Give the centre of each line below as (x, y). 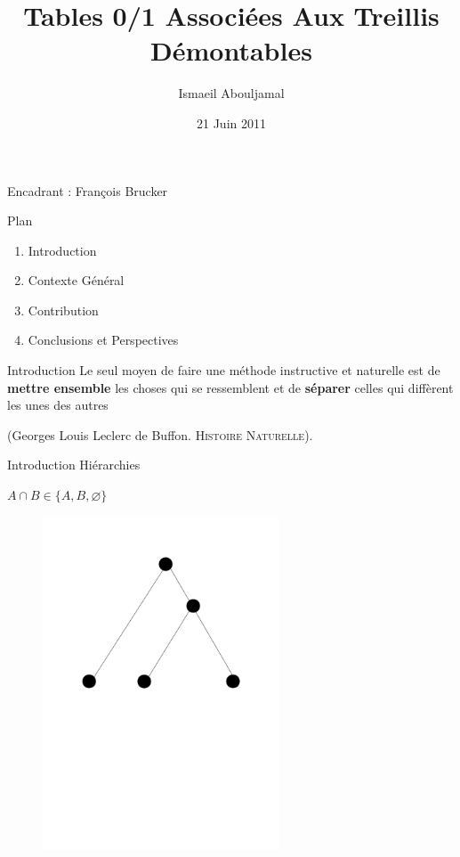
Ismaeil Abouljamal (231, 93)
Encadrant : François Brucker (88, 190)
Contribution (63, 310)
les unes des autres (58, 405)
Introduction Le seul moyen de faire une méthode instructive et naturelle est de (224, 370)
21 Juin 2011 (231, 122)
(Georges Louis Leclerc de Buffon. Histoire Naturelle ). (160, 434)
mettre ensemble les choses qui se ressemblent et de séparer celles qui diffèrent (230, 387)
